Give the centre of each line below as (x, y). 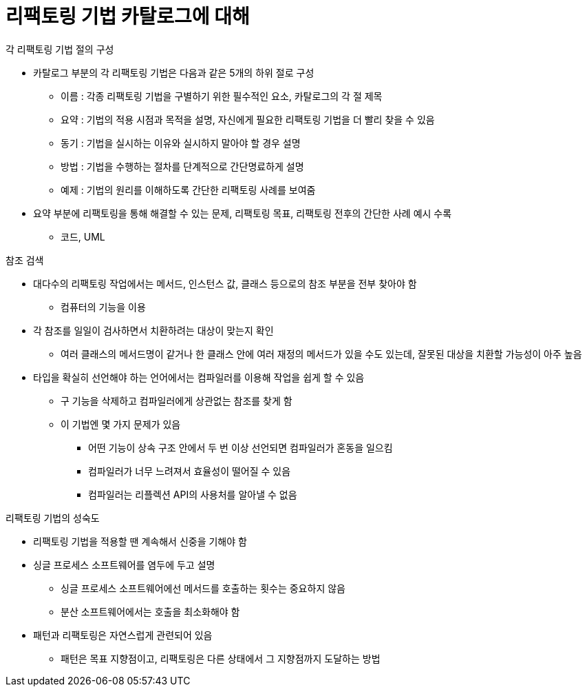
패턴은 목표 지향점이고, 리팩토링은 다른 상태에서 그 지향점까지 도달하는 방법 (221, 658)
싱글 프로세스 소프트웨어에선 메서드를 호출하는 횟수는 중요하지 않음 (203, 588)
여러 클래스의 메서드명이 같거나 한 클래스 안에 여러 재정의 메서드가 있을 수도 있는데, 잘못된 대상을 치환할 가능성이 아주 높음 (321, 354)
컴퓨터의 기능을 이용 (103, 307)
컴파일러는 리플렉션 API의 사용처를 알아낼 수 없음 (193, 494)
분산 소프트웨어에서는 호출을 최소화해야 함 (150, 611)
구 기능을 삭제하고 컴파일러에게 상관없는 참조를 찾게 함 (177, 400)
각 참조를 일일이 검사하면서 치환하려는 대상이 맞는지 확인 (153, 330)
